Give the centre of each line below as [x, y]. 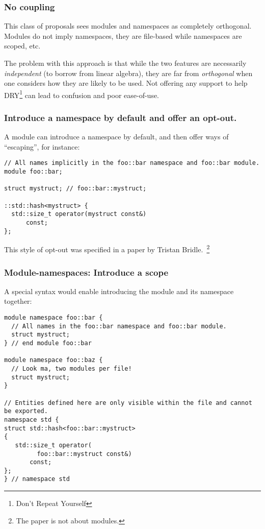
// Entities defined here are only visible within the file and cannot [128, 403]
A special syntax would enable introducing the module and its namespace [119, 291]
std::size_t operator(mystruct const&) [79, 214]
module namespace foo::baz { [54, 360]
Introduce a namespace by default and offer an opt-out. [121, 117]
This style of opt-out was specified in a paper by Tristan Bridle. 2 [107, 248]
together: [18, 301]
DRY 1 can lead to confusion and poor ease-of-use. [82, 94]
